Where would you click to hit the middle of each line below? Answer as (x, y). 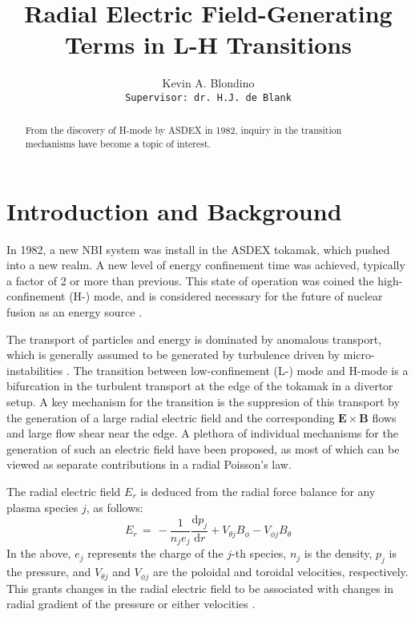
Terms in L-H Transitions (208, 44)
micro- (359, 355)
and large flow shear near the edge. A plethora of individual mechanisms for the (202, 433)
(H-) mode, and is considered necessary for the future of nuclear (226, 296)
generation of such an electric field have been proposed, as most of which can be (203, 448)
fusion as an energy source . (75, 311)
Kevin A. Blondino (208, 83)
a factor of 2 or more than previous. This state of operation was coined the (190, 280)
